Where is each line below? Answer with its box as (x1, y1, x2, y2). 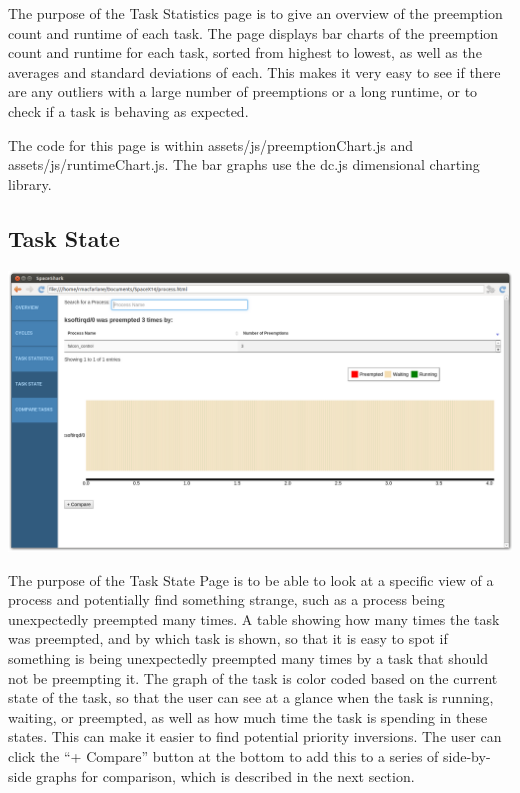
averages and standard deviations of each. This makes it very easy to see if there (8, 61, 501, 82)
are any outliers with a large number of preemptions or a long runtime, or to (8, 81, 478, 102)
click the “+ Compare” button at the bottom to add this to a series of (8, 746, 439, 767)
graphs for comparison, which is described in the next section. (36, 765, 415, 786)
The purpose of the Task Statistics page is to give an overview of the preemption (8, 3, 503, 23)
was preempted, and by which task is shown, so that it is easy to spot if (8, 628, 448, 649)
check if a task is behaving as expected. (8, 100, 249, 121)
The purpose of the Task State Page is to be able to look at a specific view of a (8, 569, 494, 590)
